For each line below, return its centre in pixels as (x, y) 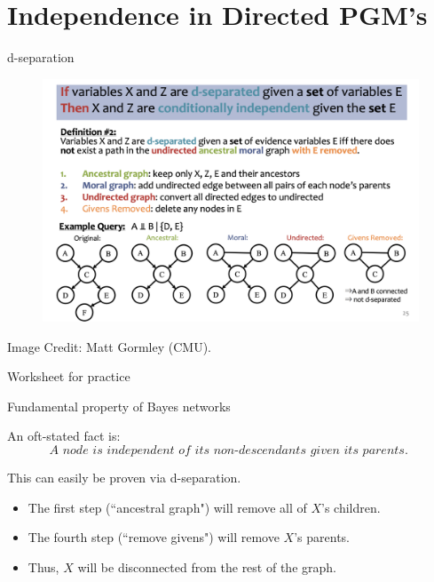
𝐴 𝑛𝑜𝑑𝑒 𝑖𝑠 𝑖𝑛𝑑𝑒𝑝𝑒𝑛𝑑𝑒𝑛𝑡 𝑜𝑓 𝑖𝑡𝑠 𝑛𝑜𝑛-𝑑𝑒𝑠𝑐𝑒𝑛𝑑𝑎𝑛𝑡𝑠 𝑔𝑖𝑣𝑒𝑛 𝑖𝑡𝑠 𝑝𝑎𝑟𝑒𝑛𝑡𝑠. (229, 450)
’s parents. (322, 537)
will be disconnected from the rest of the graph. (207, 566)
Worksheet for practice (69, 376)
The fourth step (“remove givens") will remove (154, 537)
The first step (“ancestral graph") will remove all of (167, 507)
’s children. (351, 507)
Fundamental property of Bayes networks (119, 406)
